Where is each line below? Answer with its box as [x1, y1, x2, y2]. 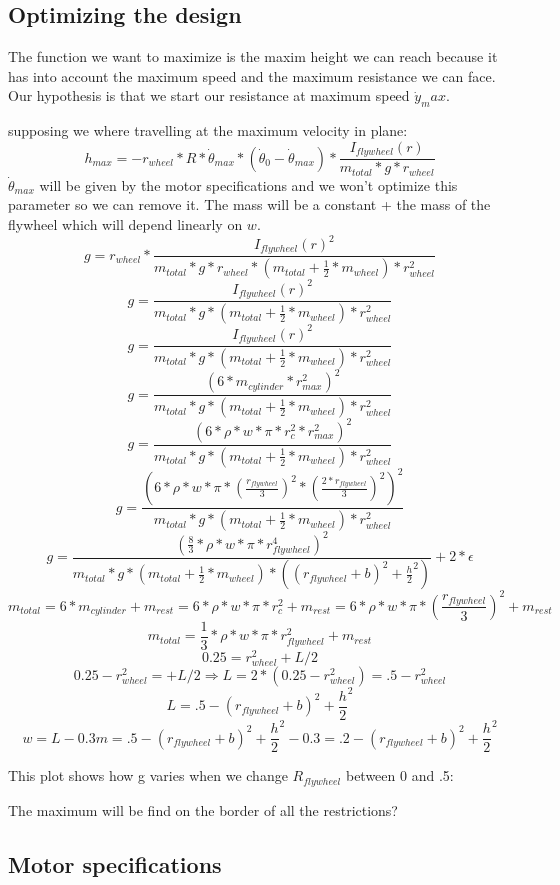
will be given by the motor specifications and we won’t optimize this [39, 174, 458, 195]
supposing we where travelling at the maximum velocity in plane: [8, 120, 408, 141]
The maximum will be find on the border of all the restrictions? [8, 799, 398, 820]
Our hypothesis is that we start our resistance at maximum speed [8, 85, 410, 106]
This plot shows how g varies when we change [8, 765, 288, 786]
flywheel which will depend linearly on [8, 213, 243, 234]
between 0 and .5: [345, 765, 454, 786]
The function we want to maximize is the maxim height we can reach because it [8, 46, 498, 67]
